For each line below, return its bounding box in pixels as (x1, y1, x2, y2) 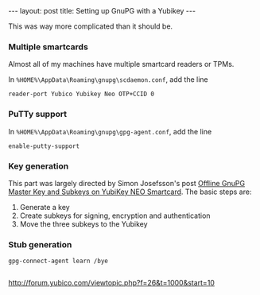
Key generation (8, 161, 69, 172)
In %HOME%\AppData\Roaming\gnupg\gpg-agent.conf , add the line (8, 126, 212, 136)
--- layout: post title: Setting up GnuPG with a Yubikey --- (8, 6, 196, 15)
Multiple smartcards (8, 41, 89, 52)
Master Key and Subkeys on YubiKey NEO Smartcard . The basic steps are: (8, 187, 252, 196)
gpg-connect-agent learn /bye (8, 257, 109, 266)
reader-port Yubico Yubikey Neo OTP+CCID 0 (8, 90, 155, 99)
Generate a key (19, 202, 70, 212)
